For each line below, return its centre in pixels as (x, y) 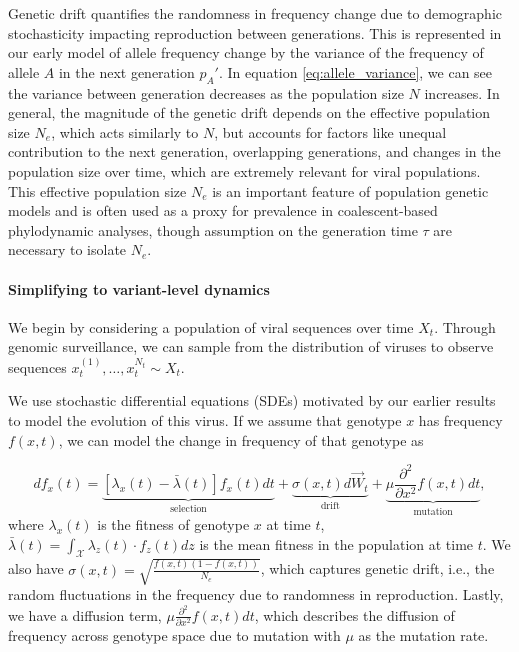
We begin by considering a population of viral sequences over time (211, 326)
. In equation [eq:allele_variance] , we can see (355, 71)
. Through (465, 326)
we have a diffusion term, (85, 614)
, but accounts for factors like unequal (330, 131)
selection (188, 508)
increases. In (462, 92)
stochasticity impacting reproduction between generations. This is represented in (255, 32)
